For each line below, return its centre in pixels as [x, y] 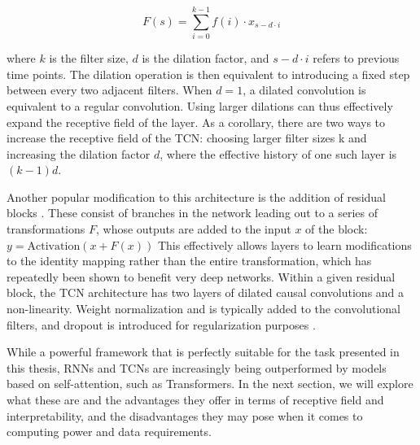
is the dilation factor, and [206, 58]
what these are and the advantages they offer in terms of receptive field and [195, 399]
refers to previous [356, 58]
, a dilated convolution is [304, 90]
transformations [46, 229]
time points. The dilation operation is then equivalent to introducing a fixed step [208, 74]
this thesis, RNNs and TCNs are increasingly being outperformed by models [197, 367]
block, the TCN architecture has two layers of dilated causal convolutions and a [206, 292]
